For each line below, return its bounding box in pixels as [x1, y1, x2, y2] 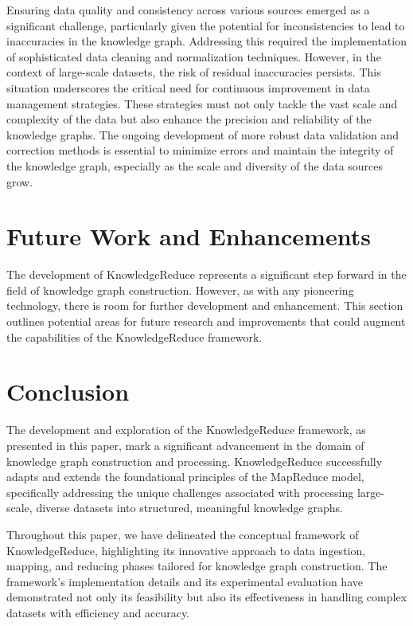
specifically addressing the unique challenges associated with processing [6, 483, 354, 500]
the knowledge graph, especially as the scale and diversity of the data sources [6, 157, 384, 174]
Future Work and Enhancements [6, 220, 371, 252]
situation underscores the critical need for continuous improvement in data [6, 79, 370, 96]
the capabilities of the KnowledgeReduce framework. [6, 328, 263, 345]
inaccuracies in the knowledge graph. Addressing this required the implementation [6, 33, 407, 49]
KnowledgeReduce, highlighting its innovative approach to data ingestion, [6, 542, 366, 558]
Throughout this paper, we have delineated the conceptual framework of [6, 526, 359, 542]
